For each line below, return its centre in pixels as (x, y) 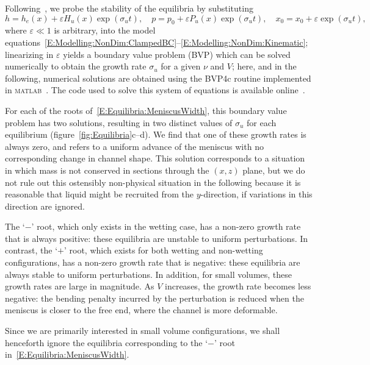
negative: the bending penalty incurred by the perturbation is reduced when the (154, 298)
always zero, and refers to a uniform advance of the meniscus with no (134, 146)
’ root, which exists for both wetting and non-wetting (163, 250)
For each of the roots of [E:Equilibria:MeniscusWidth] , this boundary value (146, 110)
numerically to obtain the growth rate (76, 66)
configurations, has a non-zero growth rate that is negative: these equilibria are (153, 262)
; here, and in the (264, 66)
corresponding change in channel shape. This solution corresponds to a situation (155, 158)
